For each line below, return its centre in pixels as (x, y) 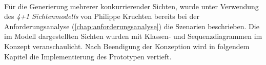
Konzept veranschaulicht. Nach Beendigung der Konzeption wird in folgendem (127, 46)
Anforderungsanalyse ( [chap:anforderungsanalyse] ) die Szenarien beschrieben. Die (132, 26)
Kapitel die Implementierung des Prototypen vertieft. (88, 56)
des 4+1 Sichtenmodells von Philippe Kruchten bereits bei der (102, 16)
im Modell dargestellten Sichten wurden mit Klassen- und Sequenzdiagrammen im (133, 36)
